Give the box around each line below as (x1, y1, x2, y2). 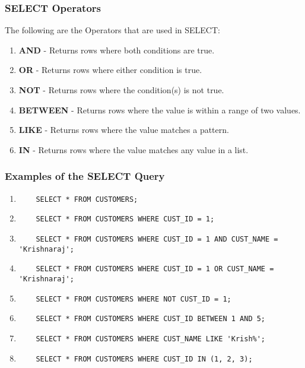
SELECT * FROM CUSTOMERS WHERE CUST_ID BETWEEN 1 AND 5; (36, 315, 266, 323)
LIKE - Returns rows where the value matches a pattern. (18, 123, 229, 136)
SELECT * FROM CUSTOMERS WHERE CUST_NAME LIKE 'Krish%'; (36, 334, 266, 343)
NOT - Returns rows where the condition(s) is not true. (18, 84, 224, 96)
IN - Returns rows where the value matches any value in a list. (18, 143, 249, 156)
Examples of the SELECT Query (5, 169, 165, 183)
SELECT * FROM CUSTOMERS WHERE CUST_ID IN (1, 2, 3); (36, 354, 253, 363)
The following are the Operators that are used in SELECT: (5, 24, 220, 36)
